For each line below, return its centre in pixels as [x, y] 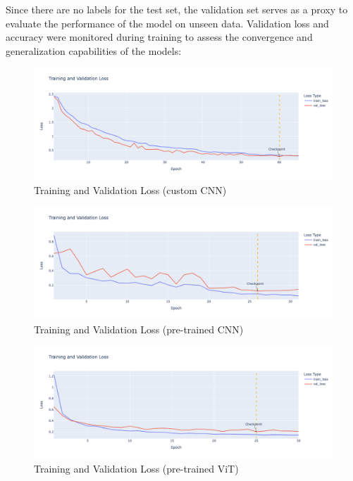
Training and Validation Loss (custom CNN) [130, 190]
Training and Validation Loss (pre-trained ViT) [136, 468]
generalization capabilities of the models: [94, 50]
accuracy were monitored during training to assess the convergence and [159, 37]
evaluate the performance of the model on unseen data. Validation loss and [167, 23]
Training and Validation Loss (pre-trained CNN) [139, 329]
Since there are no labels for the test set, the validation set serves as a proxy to [177, 9]
